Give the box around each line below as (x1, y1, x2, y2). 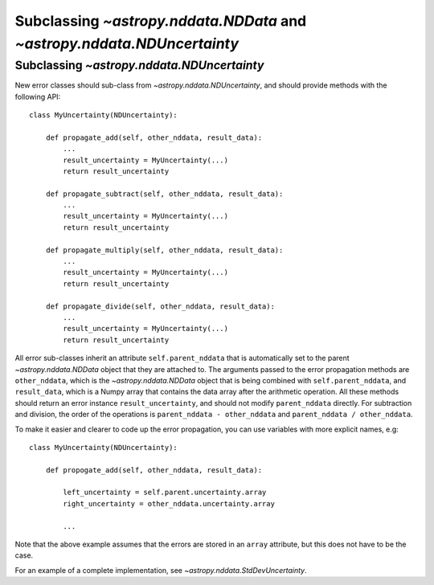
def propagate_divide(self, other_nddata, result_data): (45, 301, 275, 311)
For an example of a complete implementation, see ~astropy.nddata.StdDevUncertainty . (14, 565, 307, 575)
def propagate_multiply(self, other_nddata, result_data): (45, 245, 284, 255)
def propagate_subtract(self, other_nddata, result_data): (45, 189, 284, 198)
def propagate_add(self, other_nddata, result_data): (45, 133, 263, 142)
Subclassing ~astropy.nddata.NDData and (14, 12, 307, 30)
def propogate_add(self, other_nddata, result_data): (45, 465, 263, 474)
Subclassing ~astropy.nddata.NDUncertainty (14, 58, 264, 72)
